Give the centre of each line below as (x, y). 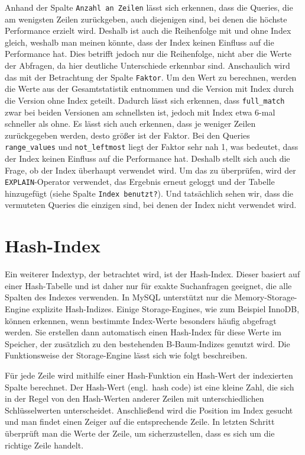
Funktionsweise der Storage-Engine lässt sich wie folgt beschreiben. (126, 355)
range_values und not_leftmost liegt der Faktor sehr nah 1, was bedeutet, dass (152, 147)
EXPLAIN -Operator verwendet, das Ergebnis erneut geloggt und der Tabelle (140, 182)
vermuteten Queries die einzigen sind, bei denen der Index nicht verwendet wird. (151, 205)
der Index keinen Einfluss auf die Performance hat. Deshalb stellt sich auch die (147, 158)
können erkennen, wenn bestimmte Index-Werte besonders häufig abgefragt (141, 320)
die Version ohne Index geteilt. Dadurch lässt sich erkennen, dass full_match (145, 100)
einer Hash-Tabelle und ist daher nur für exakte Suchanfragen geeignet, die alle (148, 285)
